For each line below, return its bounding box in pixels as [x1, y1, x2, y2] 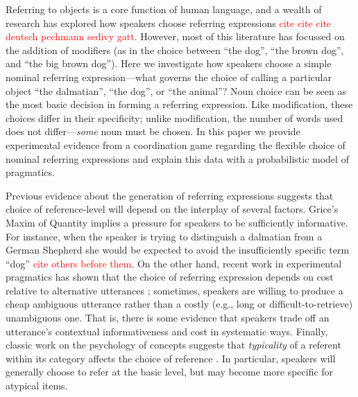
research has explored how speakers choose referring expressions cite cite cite [6, 15, 332, 30]
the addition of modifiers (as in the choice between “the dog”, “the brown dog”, [6, 42, 344, 57]
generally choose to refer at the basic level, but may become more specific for [6, 364, 334, 379]
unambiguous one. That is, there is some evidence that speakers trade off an [6, 310, 330, 325]
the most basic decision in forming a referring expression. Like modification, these [6, 97, 353, 112]
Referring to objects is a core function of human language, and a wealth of [6, 2, 322, 16]
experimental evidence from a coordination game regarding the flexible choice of [6, 137, 346, 152]
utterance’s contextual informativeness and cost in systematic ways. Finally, [6, 324, 328, 338]
